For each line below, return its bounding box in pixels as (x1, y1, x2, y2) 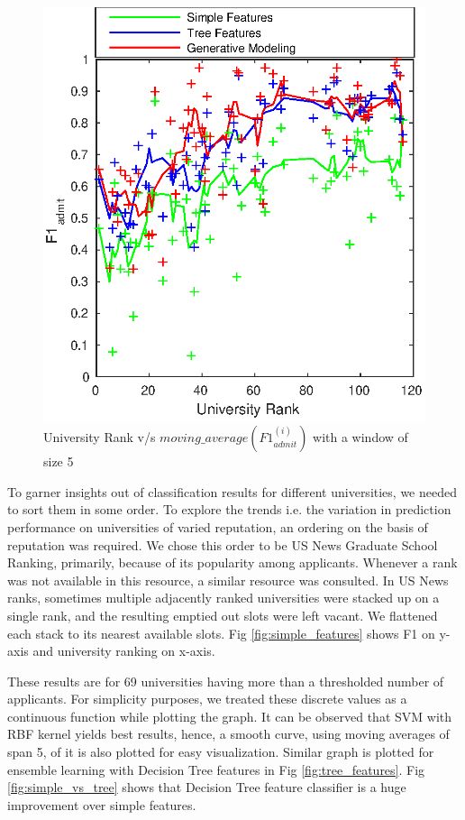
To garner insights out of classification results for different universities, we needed (7, 482, 457, 501)
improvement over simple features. (7, 795, 196, 814)
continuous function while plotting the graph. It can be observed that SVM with (7, 706, 452, 725)
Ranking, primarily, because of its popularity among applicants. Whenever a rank (7, 553, 458, 572)
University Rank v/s (43, 428, 156, 447)
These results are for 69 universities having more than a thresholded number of (7, 671, 444, 690)
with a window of (313, 428, 408, 447)
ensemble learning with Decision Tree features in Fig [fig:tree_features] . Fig (7, 760, 425, 779)
